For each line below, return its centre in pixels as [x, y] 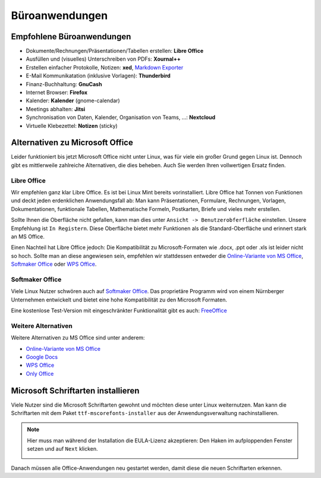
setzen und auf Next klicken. [62, 449]
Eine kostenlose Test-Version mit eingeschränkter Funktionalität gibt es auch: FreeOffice [119, 311]
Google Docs [42, 357]
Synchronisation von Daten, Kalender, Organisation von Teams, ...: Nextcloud [121, 117]
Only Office [40, 373]
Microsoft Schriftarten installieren [75, 390]
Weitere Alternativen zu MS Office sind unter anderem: [78, 338]
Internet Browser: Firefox [57, 93]
